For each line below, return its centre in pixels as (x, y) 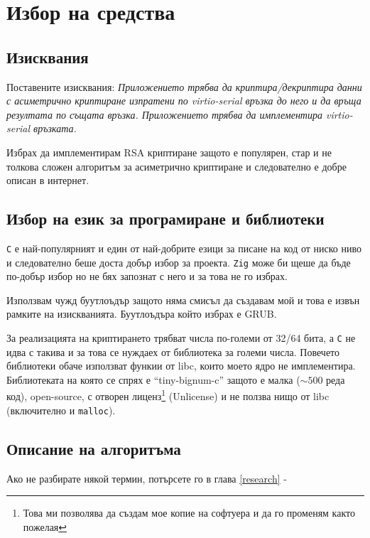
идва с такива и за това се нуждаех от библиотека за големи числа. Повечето (173, 351)
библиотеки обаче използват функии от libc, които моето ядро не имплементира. (181, 366)
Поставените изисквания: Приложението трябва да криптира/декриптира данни (184, 86)
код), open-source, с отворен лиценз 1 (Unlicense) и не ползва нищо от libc (168, 395)
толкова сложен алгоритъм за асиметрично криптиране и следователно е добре (176, 166)
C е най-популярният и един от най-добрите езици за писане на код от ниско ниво (184, 248)
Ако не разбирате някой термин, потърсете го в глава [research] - (147, 478)
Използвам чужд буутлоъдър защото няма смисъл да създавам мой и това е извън (183, 300)
